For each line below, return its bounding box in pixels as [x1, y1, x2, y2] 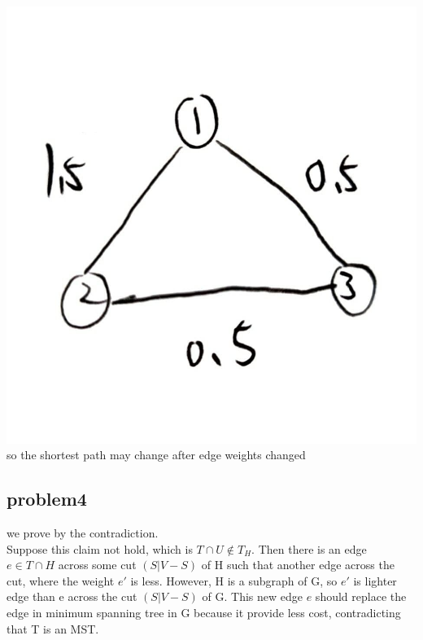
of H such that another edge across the [201, 556, 395, 573]
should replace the [315, 588, 407, 605]
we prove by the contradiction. [7, 524, 159, 541]
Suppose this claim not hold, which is [7, 540, 193, 557]
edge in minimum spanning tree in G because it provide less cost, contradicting [7, 603, 401, 620]
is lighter [353, 572, 397, 589]
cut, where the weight [7, 572, 115, 589]
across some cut [58, 556, 137, 573]
